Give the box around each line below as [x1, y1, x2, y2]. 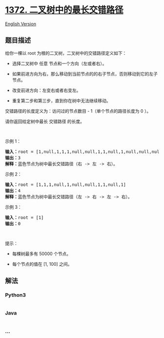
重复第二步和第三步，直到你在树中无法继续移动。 [12, 98, 111, 103]
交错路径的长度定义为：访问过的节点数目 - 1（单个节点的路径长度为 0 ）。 [5, 108, 151, 114]
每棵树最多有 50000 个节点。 [12, 251, 71, 257]
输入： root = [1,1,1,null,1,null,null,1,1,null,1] [5, 181, 126, 187]
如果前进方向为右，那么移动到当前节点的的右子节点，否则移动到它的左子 [12, 71, 158, 77]
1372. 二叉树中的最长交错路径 [5, 4, 123, 16]
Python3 [5, 292, 26, 298]
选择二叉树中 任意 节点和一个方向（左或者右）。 [12, 60, 107, 66]
